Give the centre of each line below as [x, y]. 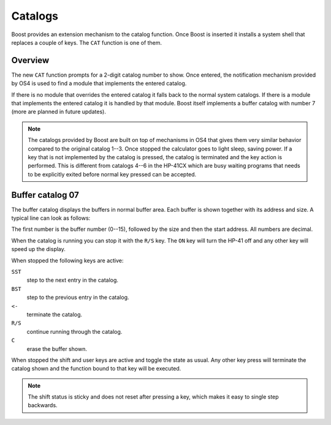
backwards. [43, 405]
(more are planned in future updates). [59, 112]
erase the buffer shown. [57, 348]
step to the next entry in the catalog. [73, 280]
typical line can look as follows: [51, 218]
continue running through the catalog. [74, 331]
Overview [30, 60]
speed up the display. [38, 249]
